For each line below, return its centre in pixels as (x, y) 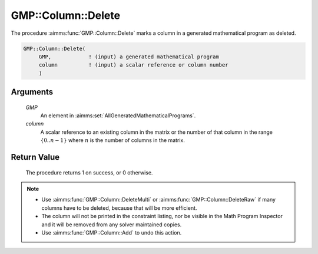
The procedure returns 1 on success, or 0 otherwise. (89, 172)
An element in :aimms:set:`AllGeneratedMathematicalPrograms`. (118, 116)
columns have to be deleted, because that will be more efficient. (119, 208)
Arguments (32, 92)
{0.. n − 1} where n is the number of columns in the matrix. (113, 140)
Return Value (35, 157)
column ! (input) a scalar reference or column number (133, 65)
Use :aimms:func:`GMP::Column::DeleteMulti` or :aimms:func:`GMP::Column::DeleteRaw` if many (159, 200)
